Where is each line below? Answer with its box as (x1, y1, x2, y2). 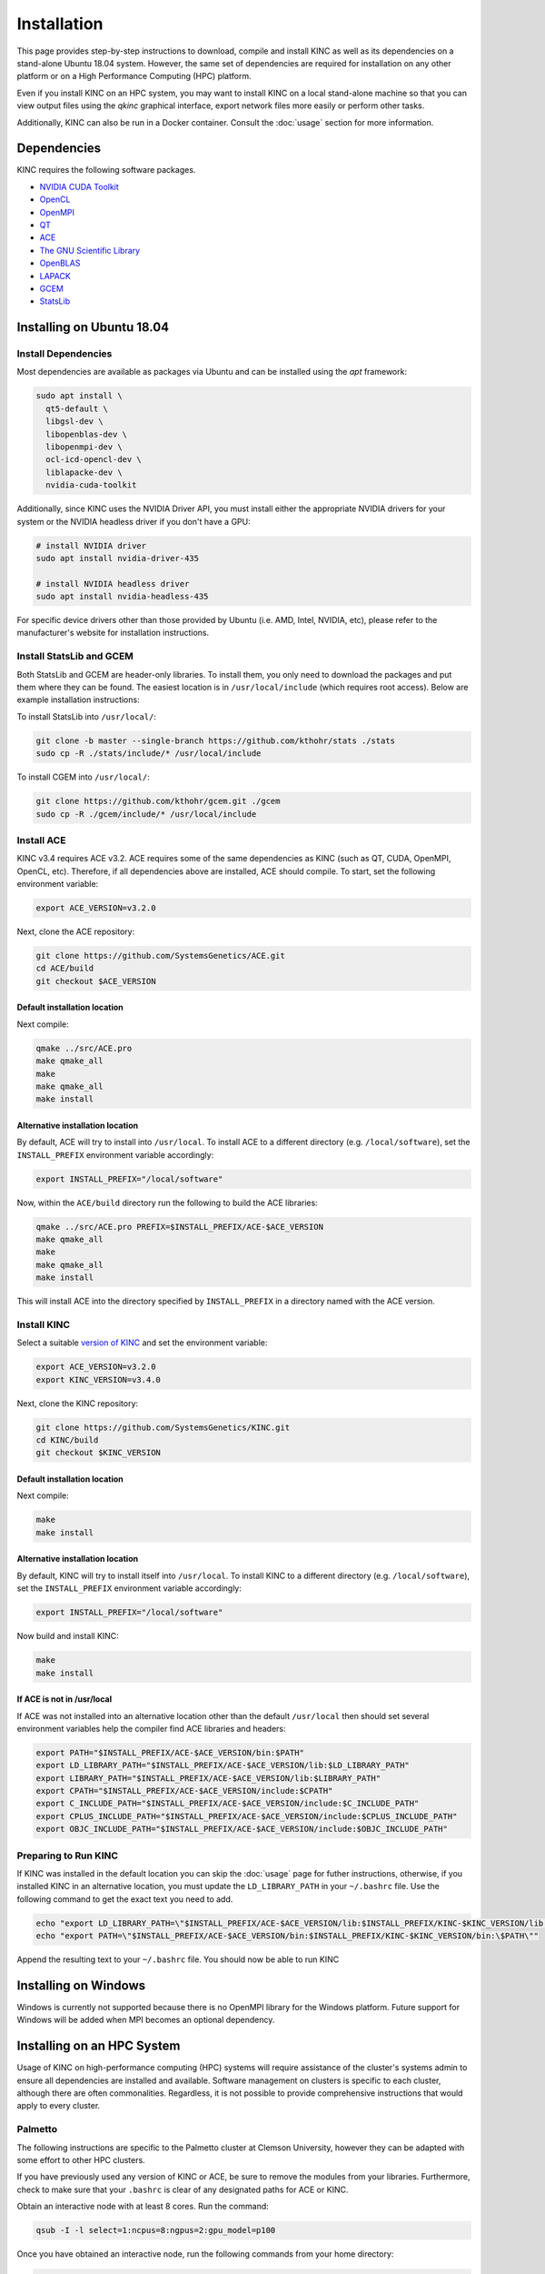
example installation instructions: (16, 694, 140, 705)
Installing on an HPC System (16, 2038, 181, 2054)
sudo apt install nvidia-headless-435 (35, 591, 209, 602)
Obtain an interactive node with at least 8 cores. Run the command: (16, 2201, 270, 2212)
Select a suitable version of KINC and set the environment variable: (16, 1337, 268, 1348)
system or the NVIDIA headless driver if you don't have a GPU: (16, 516, 251, 527)
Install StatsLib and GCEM (16, 650, 134, 663)
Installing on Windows (16, 1977, 146, 1993)
